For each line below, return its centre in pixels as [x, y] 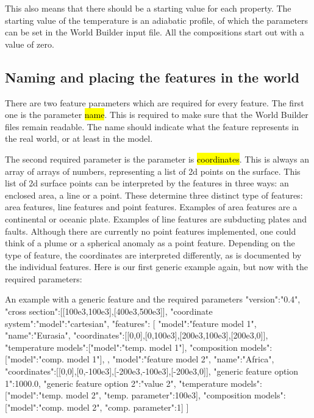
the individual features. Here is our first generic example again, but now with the [157, 267]
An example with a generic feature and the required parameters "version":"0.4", [153, 299]
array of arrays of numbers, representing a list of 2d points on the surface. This [153, 171]
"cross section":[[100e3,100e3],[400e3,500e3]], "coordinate [109, 311]
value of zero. [30, 44]
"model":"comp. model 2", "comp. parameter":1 [94, 407]
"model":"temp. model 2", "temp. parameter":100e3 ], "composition [129, 395]
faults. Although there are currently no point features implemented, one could [151, 231]
